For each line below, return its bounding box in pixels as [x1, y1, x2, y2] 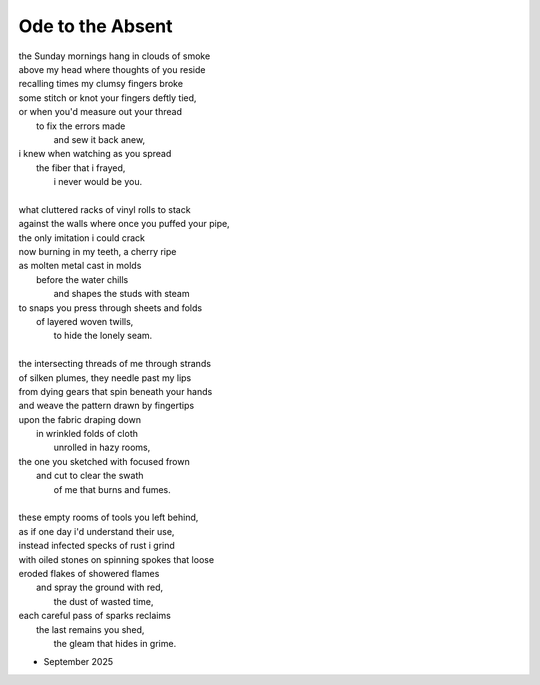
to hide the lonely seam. [53, 330, 153, 342]
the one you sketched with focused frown [18, 455, 190, 467]
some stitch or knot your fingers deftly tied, [18, 91, 197, 104]
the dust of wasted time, [53, 595, 154, 607]
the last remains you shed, [36, 623, 145, 635]
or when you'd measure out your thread [18, 106, 183, 118]
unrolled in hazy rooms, [53, 441, 151, 454]
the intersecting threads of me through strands [18, 358, 212, 370]
